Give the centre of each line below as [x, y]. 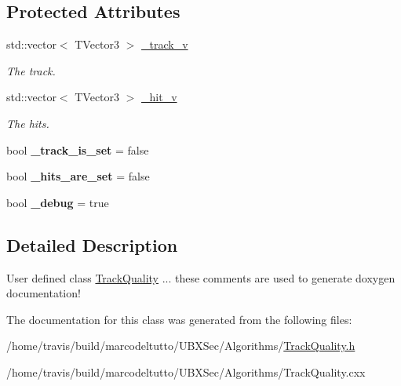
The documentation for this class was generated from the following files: [179, 319]
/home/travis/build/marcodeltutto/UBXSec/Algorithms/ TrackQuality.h [181, 346]
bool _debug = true [58, 202]
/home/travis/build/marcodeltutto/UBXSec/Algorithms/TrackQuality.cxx [186, 371]
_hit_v [159, 97]
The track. [31, 70]
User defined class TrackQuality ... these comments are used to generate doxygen [201, 277]
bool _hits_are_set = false [78, 176]
